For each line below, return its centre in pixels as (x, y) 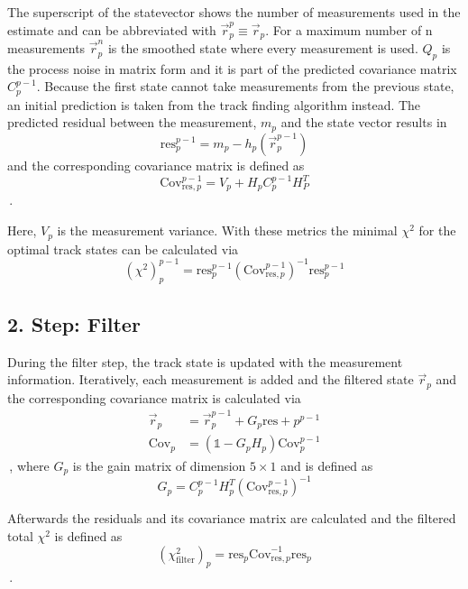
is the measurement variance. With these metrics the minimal (227, 230)
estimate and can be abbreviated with (112, 29)
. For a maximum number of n (349, 29)
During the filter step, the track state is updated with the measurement (205, 361)
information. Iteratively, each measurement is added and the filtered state (211, 379)
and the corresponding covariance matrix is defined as (156, 165)
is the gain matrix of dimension (159, 465)
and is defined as (327, 465)
